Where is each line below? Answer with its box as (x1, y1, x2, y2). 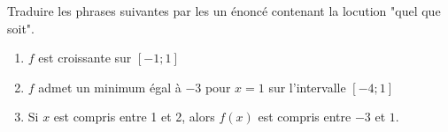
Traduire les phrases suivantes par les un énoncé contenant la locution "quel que (7, 2, 441, 19)
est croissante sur (38, 48, 132, 67)
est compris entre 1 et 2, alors (53, 107, 215, 126)
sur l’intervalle (268, 77, 346, 96)
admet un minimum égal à (38, 77, 182, 96)
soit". (7, 18, 35, 37)
